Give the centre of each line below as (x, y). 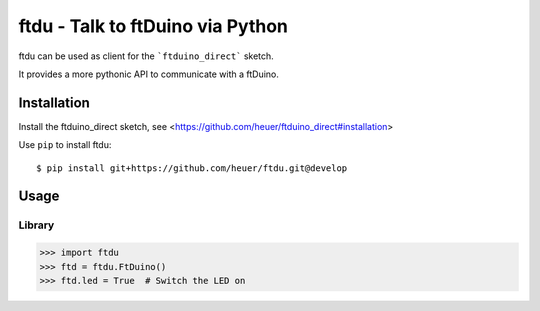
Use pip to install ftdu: (65, 145)
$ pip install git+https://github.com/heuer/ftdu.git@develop (192, 168)
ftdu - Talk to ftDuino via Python (153, 26)
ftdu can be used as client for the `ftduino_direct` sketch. (146, 56)
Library (36, 225)
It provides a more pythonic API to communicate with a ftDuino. (149, 74)
